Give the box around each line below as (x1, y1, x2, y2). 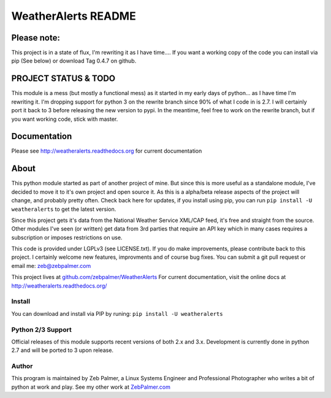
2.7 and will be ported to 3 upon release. (11, 346, 113, 354)
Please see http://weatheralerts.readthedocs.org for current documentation (11, 147, 202, 155)
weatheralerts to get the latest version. (11, 205, 116, 213)
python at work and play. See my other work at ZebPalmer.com (11, 383, 171, 391)
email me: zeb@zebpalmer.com (11, 262, 91, 269)
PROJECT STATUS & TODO (11, 74, 116, 84)
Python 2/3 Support (11, 325, 72, 334)
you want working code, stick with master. (11, 115, 118, 123)
